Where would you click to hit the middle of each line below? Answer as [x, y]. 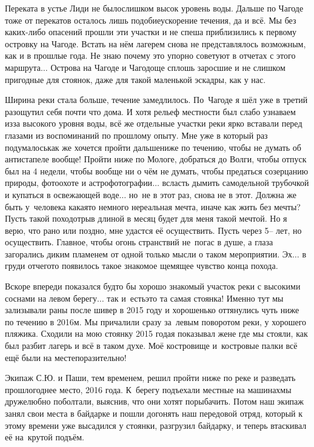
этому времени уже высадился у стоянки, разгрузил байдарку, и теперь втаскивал [156, 425]
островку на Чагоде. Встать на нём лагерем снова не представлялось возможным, [155, 43]
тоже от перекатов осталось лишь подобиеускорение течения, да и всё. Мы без [151, 20]
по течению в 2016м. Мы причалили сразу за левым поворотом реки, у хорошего [156, 321]
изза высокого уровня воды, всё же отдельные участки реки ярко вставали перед [154, 123]
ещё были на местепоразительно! [66, 357]
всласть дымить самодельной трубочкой [235, 183]
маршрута [23, 67]
